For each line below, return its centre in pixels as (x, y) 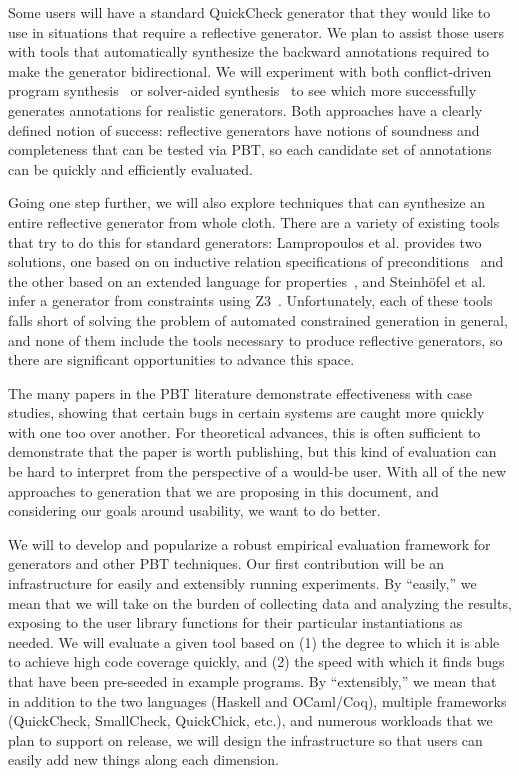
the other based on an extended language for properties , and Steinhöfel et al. (247, 280)
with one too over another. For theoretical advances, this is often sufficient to (244, 431)
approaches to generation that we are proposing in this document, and (223, 490)
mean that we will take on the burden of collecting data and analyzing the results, (260, 602)
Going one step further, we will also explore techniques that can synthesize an (246, 202)
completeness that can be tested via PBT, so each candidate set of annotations (250, 149)
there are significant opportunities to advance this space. (181, 359)
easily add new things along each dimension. (143, 759)
